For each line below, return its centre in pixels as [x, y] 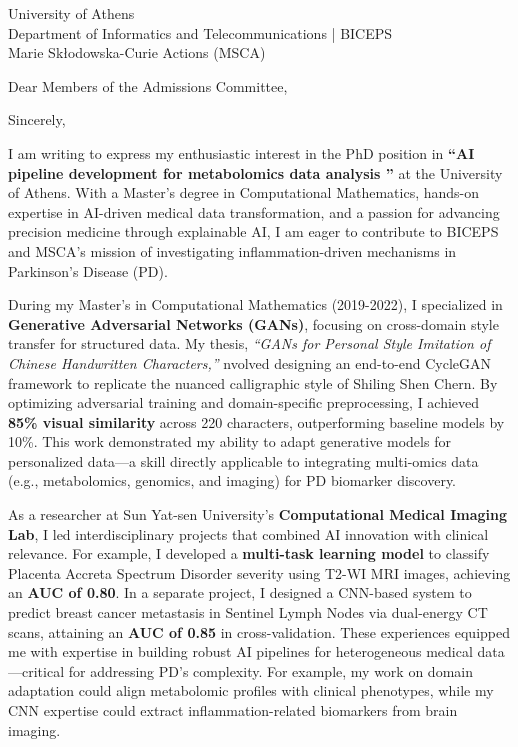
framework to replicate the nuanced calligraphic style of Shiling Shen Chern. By [253, 382]
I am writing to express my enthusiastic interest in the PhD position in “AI [241, 152]
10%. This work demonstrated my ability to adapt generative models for [229, 441]
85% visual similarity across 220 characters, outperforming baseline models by [256, 421]
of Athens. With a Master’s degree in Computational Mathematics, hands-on [244, 192]
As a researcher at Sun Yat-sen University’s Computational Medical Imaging [257, 514]
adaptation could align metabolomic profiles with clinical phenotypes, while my [251, 690]
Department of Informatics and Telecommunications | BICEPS [200, 32]
